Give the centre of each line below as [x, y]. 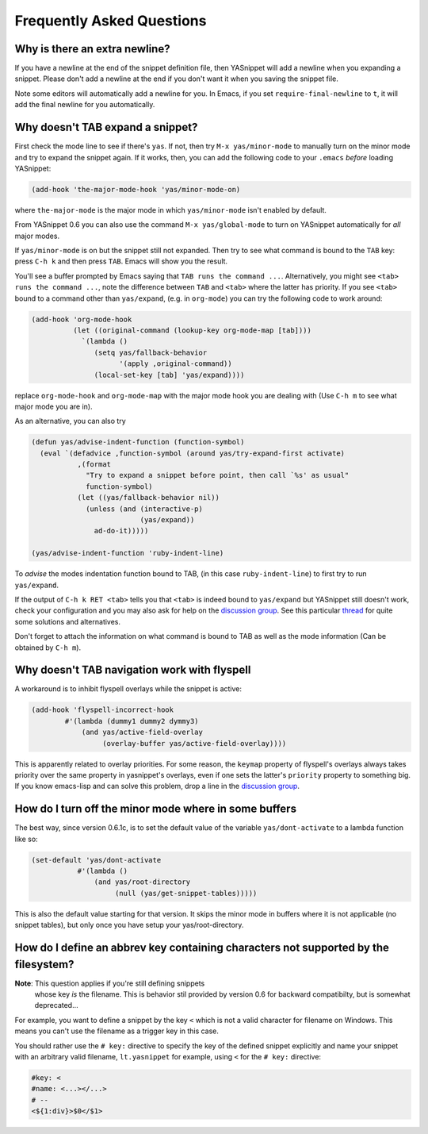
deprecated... [56, 1005]
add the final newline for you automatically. [85, 105]
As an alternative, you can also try [70, 421]
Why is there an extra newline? [92, 49]
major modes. [37, 236]
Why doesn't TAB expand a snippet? [106, 127]
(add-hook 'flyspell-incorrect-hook [103, 710]
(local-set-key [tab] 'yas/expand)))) [169, 375]
